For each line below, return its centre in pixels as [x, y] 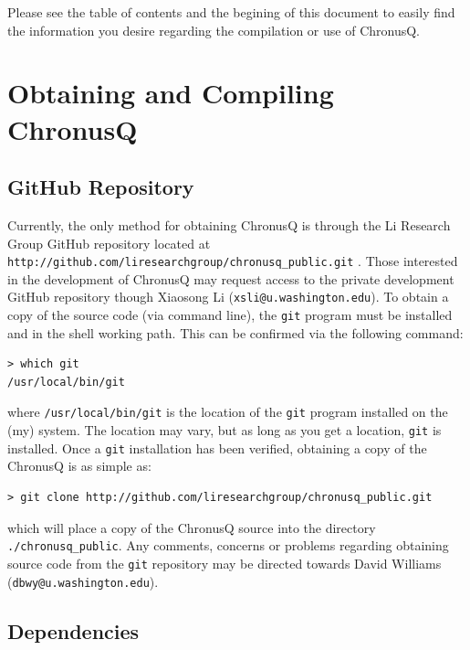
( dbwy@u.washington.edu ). [83, 581]
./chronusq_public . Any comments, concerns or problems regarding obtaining [228, 545]
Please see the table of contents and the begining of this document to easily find [231, 12]
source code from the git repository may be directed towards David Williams [225, 563]
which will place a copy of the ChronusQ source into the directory [192, 527]
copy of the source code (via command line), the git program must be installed [230, 315]
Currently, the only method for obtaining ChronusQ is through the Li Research [229, 224]
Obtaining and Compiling [171, 93]
